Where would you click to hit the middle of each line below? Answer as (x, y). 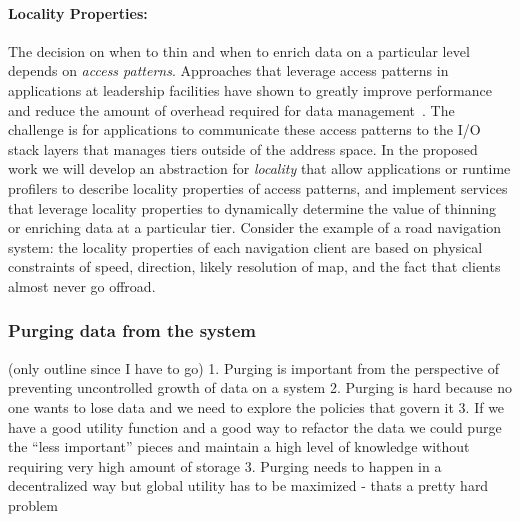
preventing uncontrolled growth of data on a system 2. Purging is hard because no (260, 387)
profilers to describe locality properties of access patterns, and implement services (258, 187)
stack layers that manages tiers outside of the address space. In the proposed (243, 148)
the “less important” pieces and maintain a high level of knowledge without (239, 446)
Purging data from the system (132, 330)
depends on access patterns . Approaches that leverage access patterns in (228, 70)
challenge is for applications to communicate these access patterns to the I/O (244, 129)
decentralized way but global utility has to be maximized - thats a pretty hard (248, 485)
